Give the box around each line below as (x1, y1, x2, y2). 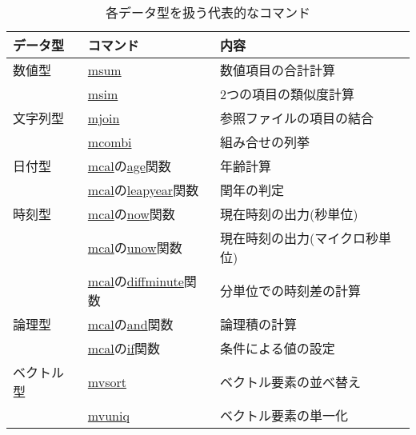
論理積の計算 (220, 315, 298, 333)
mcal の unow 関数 (87, 238, 182, 257)
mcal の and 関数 (87, 315, 174, 333)
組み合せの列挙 (220, 133, 310, 151)
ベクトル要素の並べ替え (220, 373, 362, 391)
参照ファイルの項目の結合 (220, 109, 374, 127)
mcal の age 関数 (87, 157, 171, 175)
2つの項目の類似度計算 (220, 85, 355, 103)
